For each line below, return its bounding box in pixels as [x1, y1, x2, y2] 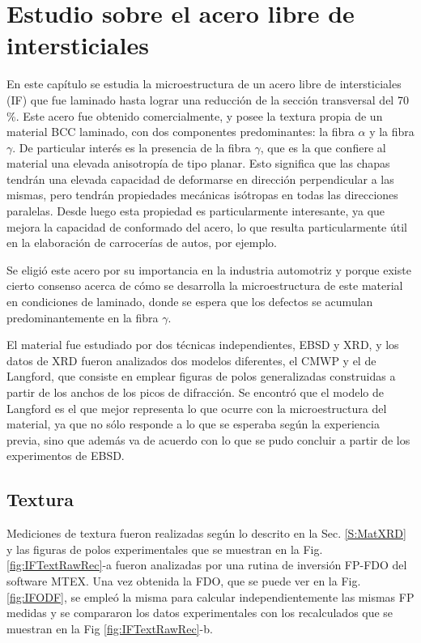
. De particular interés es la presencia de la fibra [12, 138, 251, 155]
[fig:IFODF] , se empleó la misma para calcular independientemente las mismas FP [6, 588, 415, 605]
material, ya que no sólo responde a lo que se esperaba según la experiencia [6, 415, 380, 432]
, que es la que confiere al [260, 138, 386, 155]
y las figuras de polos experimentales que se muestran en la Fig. [6, 540, 323, 557]
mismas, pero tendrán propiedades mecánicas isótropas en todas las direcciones [6, 186, 398, 203]
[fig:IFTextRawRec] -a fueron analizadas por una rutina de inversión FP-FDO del [6, 556, 407, 573]
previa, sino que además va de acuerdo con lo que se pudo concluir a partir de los [6, 431, 410, 448]
